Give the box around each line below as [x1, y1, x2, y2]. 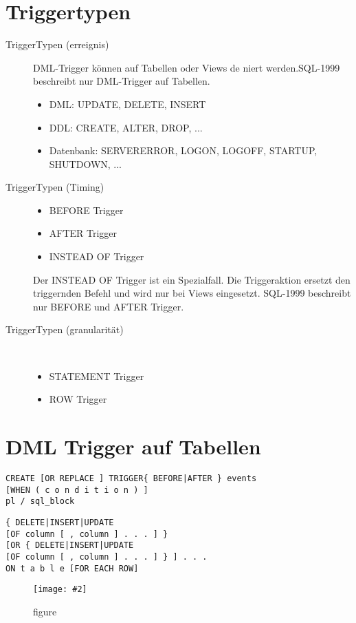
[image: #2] [33, 584, 87, 595]
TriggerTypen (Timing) [5, 180, 104, 194]
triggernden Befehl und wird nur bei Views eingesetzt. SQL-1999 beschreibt [33, 286, 351, 300]
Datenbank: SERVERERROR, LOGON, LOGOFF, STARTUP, [49, 143, 318, 158]
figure [33, 604, 57, 618]
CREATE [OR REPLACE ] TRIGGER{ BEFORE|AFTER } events [5, 473, 257, 483]
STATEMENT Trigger [49, 368, 144, 383]
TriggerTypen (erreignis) [5, 37, 109, 52]
